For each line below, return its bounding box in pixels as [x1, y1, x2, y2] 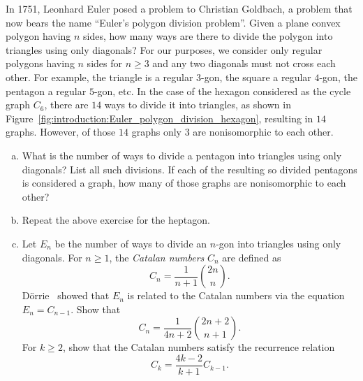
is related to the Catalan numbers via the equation [127, 288, 345, 303]
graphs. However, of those [6, 124, 116, 139]
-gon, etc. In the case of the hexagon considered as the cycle [94, 83, 351, 98]
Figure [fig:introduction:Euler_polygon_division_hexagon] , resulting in [6, 110, 313, 125]
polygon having [6, 29, 71, 43]
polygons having [6, 56, 75, 71]
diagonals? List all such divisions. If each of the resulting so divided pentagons [22, 161, 357, 176]
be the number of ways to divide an [54, 236, 207, 250]
